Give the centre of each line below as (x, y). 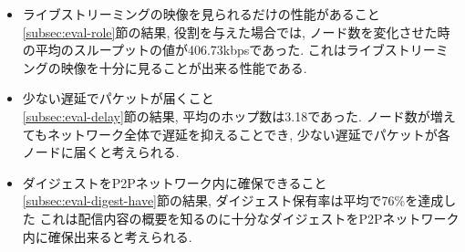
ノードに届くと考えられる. (101, 152)
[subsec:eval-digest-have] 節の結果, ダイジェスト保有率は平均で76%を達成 (233, 200)
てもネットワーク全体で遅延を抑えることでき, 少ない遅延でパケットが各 (236, 134)
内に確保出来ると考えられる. (107, 236)
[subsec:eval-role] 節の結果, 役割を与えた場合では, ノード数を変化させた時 (236, 31)
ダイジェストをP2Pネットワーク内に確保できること (175, 182)
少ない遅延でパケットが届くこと (118, 98)
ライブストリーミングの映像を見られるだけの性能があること (201, 14)
